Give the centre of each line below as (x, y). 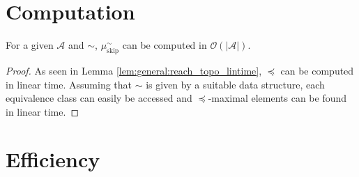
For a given (30, 45)
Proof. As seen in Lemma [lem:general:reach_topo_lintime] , (134, 70)
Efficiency (53, 159)
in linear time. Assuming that (69, 84)
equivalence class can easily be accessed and (99, 98)
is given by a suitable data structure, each (235, 84)
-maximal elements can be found (277, 98)
